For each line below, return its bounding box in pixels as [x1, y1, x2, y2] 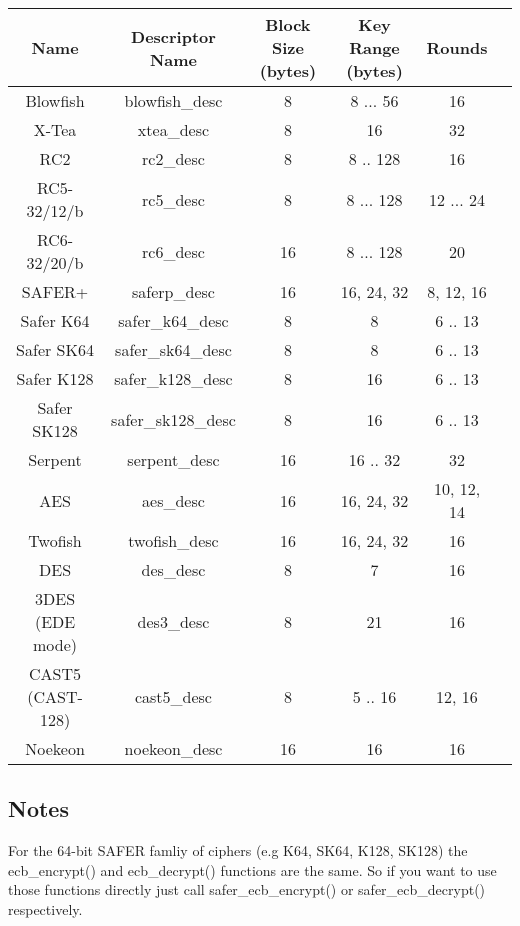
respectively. [8, 898, 83, 919]
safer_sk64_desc [115, 338, 232, 361]
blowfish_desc [124, 89, 223, 112]
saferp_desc [132, 280, 215, 303]
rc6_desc [142, 239, 205, 263]
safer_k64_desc [118, 309, 229, 332]
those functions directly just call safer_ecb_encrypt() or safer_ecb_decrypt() [8, 879, 486, 900]
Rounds [426, 36, 488, 59]
